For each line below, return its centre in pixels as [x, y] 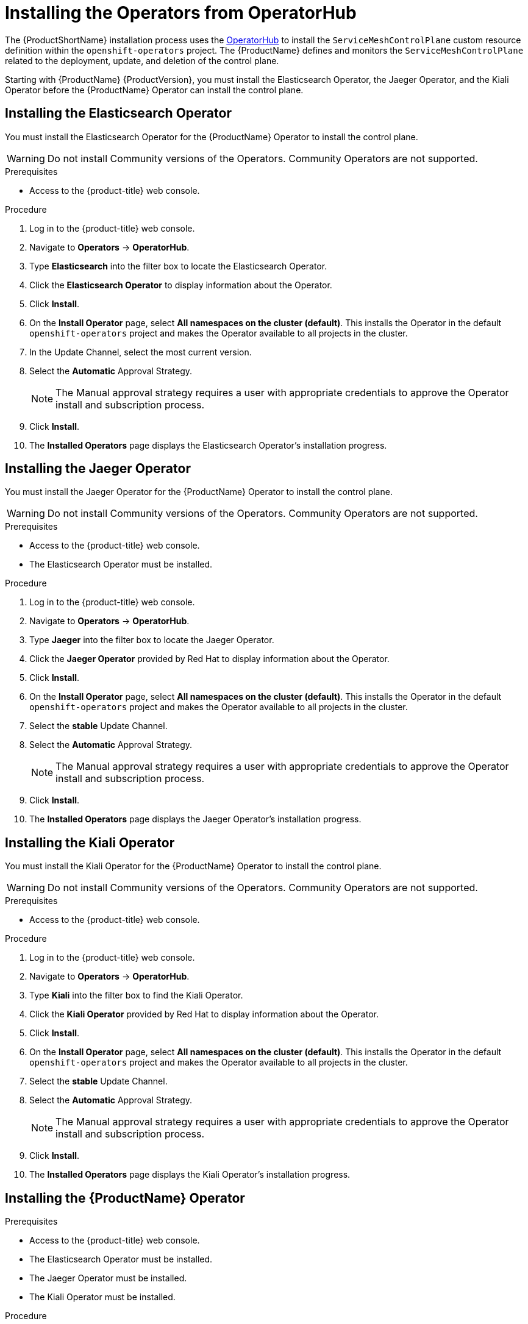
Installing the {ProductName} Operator [125, 1198]
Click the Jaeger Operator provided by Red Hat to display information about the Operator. [209, 659]
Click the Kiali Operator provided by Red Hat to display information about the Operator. [204, 1014]
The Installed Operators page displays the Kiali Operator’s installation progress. [190, 1175]
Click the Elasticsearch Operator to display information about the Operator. [181, 285]
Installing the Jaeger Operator [98, 469]
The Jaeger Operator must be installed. [108, 1278]
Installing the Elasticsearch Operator [118, 113]
